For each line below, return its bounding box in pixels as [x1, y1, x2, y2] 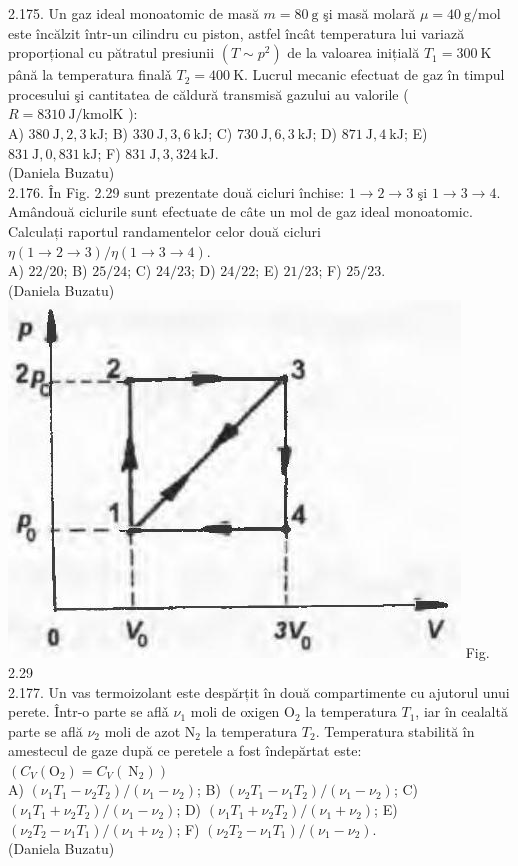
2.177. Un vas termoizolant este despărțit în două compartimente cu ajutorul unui [8, 681, 510, 702]
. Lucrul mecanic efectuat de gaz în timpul [244, 64, 505, 85]
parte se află [8, 720, 83, 741]
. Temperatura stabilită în [315, 720, 475, 741]
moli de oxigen [190, 701, 280, 722]
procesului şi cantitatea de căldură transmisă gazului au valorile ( [8, 83, 409, 104]
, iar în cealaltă [415, 701, 508, 722]
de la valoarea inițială [287, 42, 420, 63]
